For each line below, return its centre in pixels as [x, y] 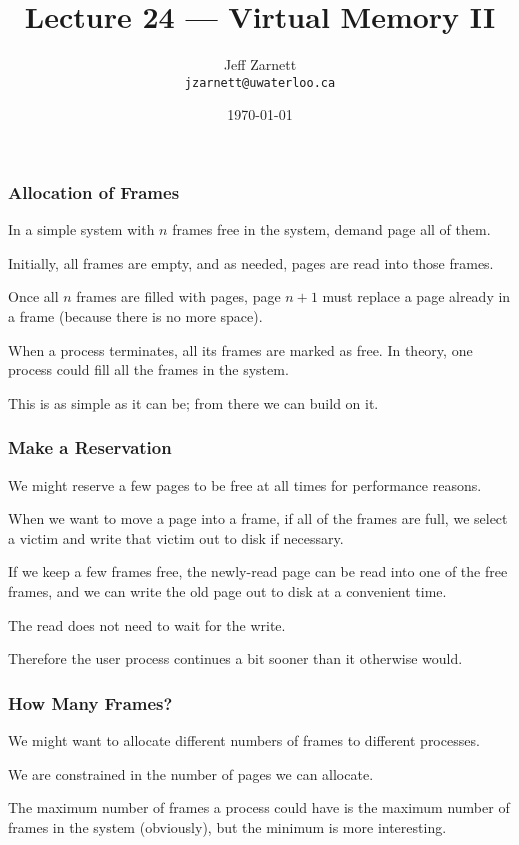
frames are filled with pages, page [178, 296]
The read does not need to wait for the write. [147, 624]
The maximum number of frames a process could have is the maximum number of [259, 807]
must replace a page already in [416, 296]
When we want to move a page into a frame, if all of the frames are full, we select [258, 518]
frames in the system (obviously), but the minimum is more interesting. [227, 826]
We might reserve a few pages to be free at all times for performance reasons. [245, 484]
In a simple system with [81, 229]
